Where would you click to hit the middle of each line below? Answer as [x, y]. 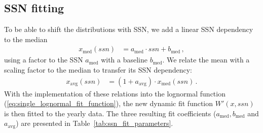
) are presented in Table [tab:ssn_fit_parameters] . [95, 123]
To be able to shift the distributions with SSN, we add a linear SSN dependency [129, 29]
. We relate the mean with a [206, 60]
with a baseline [124, 60]
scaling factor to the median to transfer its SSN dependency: [98, 70]
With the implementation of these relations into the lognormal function [115, 93]
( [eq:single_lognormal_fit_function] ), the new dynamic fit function [109, 103]
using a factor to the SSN [44, 60]
